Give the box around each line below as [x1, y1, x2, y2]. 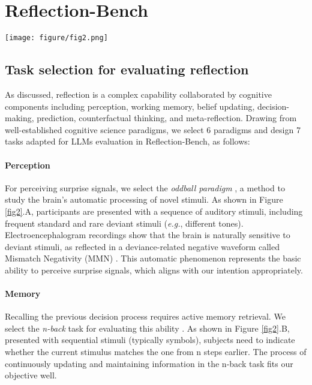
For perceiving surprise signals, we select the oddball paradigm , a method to [5, 181, 285, 194]
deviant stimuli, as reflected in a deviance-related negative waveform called [5, 240, 280, 252]
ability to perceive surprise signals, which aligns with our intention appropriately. [5, 263, 303, 276]
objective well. [5, 369, 57, 381]
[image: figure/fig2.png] [5, 34, 108, 43]
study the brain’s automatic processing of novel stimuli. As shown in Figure [5, 193, 283, 206]
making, [5, 112, 34, 124]
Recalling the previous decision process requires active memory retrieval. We [5, 310, 286, 323]
